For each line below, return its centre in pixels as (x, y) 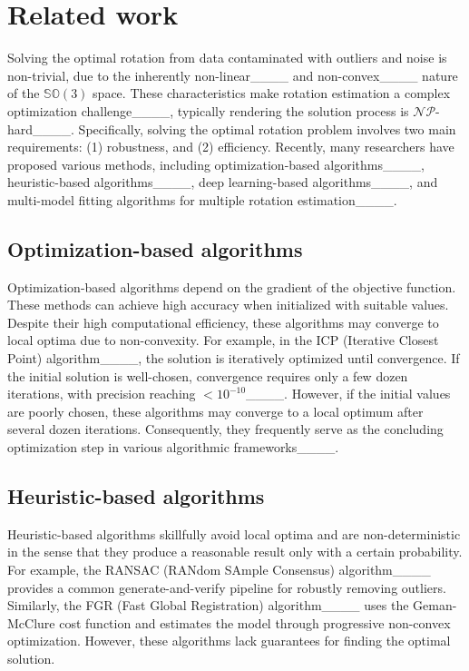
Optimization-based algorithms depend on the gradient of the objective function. (232, 286)
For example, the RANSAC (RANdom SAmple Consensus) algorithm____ (219, 569)
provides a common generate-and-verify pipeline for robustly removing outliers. (227, 587)
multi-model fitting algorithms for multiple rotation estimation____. (202, 199)
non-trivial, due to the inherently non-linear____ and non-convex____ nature (233, 75)
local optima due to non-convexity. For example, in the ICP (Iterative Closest (223, 340)
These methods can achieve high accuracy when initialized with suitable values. (228, 305)
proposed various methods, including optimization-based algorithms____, (216, 164)
